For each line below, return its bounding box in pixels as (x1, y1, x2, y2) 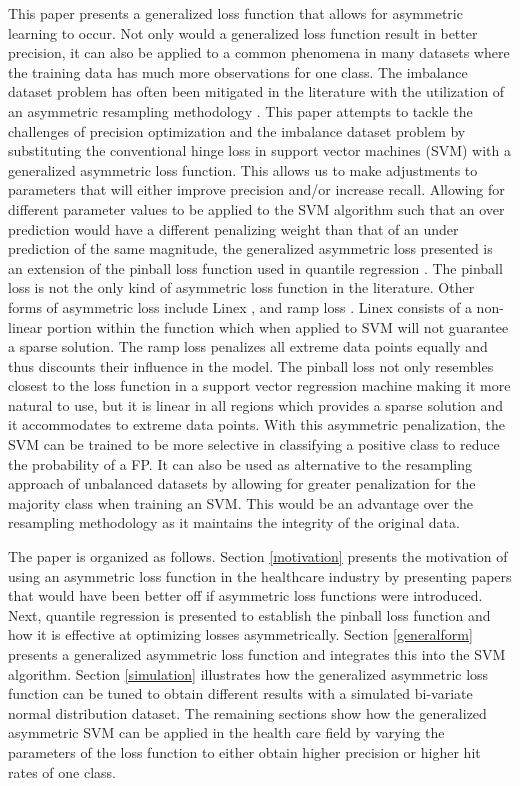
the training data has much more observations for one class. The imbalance (8, 61, 468, 82)
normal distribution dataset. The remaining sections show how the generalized (8, 702, 487, 723)
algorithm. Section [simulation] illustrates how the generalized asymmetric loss (8, 663, 489, 684)
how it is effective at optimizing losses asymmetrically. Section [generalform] (8, 624, 473, 645)
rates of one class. (8, 761, 116, 782)
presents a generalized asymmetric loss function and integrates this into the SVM (8, 644, 506, 664)
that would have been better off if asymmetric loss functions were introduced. (8, 585, 483, 606)
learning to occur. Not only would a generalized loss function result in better (8, 22, 478, 43)
